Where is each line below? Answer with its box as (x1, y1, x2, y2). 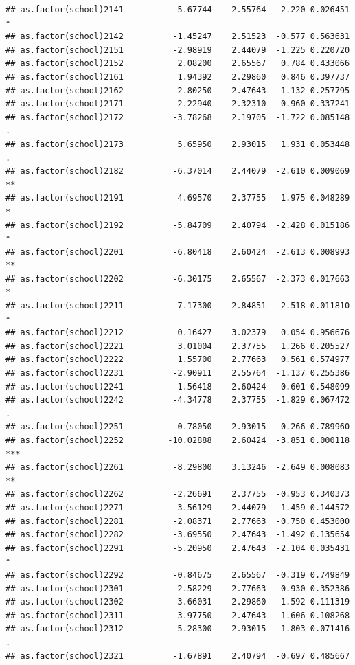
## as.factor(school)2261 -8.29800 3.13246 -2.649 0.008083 (5, 462, 350, 473)
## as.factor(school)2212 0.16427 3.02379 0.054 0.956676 (5, 328, 350, 338)
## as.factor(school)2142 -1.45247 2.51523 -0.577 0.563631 (5, 32, 350, 42)
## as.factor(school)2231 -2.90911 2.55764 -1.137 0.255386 (5, 368, 350, 379)
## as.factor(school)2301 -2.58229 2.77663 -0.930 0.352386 (5, 583, 350, 594)
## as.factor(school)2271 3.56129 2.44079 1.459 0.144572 (5, 502, 350, 512)
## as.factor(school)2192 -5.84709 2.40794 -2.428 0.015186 (5, 220, 350, 230)
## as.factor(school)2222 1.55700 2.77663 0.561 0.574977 (5, 354, 350, 365)
